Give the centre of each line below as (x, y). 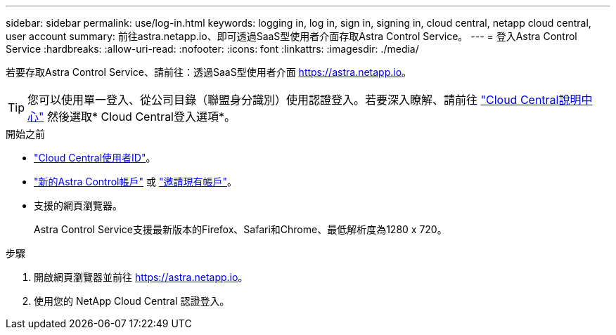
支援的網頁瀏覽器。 (78, 205)
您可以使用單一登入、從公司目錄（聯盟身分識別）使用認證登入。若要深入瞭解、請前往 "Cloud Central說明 (304, 100)
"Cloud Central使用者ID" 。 (95, 158)
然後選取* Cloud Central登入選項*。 (141, 117)
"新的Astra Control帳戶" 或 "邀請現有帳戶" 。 (135, 182)
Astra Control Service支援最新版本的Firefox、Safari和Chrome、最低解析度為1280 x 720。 (240, 229)
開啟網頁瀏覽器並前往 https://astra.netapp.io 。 (141, 277)
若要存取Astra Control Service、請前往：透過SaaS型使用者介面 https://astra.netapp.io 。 (209, 72)
